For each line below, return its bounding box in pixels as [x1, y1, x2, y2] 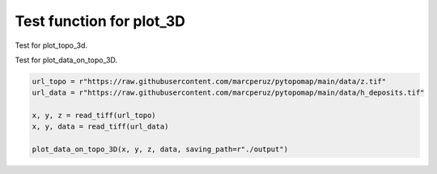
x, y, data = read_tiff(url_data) [32, 122, 169, 131]
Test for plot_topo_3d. [15, 40, 88, 50]
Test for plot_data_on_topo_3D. [15, 55, 117, 65]
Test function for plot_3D [15, 12, 186, 30]
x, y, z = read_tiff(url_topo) [32, 111, 157, 121]
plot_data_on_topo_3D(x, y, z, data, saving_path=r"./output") [32, 145, 289, 154]
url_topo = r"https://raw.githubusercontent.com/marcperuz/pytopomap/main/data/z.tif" [32, 77, 387, 86]
